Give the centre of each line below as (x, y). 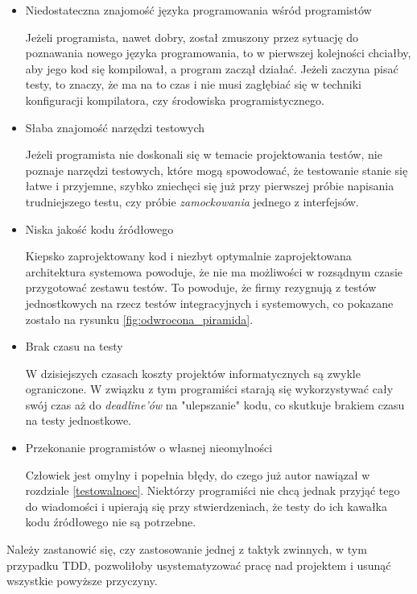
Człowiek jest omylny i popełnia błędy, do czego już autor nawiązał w (198, 474)
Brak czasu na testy (74, 346)
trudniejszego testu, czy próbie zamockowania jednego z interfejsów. (192, 201)
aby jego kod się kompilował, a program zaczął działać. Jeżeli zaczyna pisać (212, 68)
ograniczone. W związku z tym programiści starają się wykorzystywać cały (209, 389)
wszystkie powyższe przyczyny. (82, 581)
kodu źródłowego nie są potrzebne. (111, 522)
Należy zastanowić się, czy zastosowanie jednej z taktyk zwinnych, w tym (187, 549)
